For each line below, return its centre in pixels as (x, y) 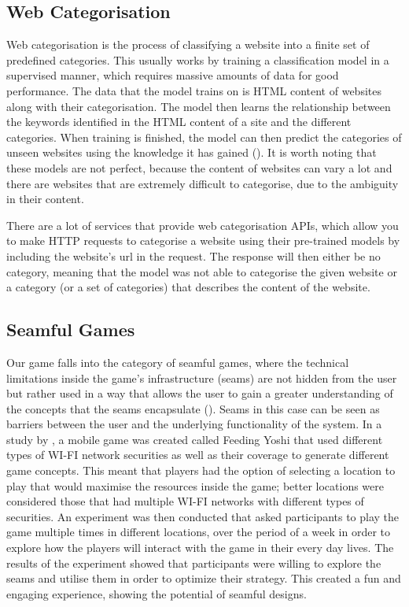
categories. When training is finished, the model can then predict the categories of (204, 137)
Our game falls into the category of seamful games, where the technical (178, 362)
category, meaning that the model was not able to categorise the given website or (202, 271)
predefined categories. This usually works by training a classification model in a (198, 59)
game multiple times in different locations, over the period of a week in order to (198, 532)
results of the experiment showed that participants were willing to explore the (194, 563)
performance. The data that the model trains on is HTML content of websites (194, 90)
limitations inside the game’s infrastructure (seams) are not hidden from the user (202, 378)
